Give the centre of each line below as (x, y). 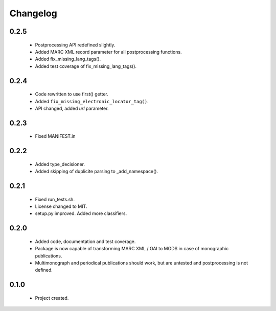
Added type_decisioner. (60, 164)
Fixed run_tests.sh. (55, 199)
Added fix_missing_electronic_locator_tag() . (92, 101)
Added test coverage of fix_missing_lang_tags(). (86, 66)
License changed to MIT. (61, 206)
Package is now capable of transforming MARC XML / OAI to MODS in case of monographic (132, 249)
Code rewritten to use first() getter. (72, 94)
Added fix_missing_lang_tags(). (68, 59)
